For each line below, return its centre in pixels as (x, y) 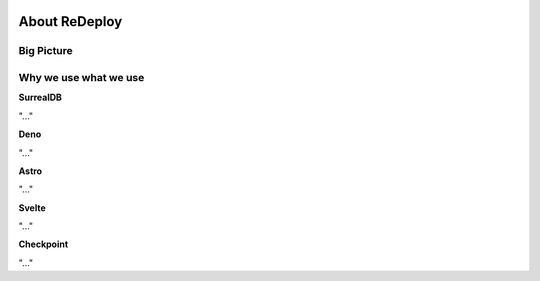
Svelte (32, 207)
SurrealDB (40, 97)
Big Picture (46, 51)
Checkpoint (43, 244)
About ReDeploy (70, 21)
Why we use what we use (81, 77)
